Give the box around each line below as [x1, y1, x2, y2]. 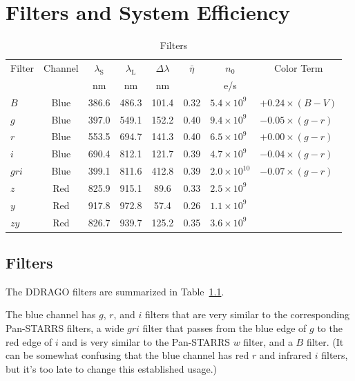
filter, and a [243, 334, 293, 349]
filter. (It [306, 334, 344, 349]
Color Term [274, 60, 323, 75]
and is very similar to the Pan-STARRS [61, 334, 230, 349]
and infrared [259, 348, 312, 362]
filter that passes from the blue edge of [142, 321, 307, 335]
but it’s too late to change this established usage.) [6, 361, 218, 375]
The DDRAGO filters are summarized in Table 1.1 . [6, 284, 224, 298]
